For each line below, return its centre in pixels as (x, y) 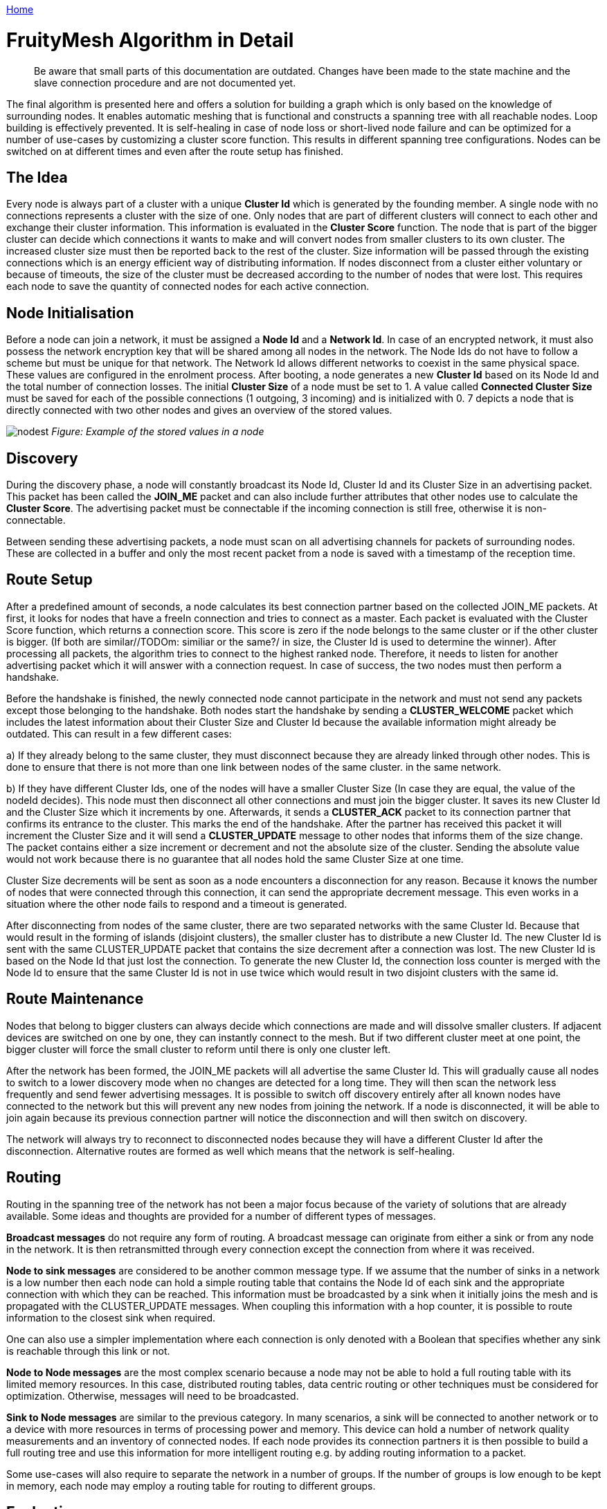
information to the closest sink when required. (111, 1317)
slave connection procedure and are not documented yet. (165, 82)
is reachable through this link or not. (88, 1351)
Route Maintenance (75, 999)
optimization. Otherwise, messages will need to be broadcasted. (153, 1396)
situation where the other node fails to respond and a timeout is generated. (177, 904)
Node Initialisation (70, 313)
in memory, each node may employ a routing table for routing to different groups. (191, 1485)
